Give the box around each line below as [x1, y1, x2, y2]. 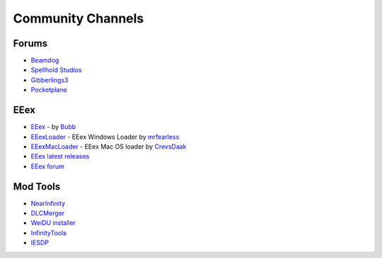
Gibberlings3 [30, 75, 69, 84]
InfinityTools [30, 228, 67, 237]
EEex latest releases [30, 152, 90, 161]
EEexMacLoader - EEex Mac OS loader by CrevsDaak [30, 142, 187, 151]
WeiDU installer [30, 219, 76, 227]
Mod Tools [13, 180, 61, 192]
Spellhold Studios [30, 66, 82, 74]
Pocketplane [30, 85, 67, 94]
